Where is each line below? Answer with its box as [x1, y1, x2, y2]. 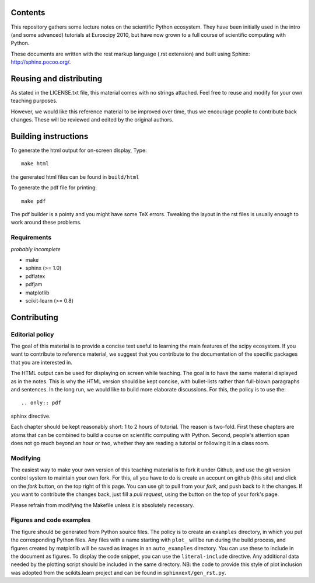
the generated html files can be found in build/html [10, 173, 139, 181]
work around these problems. [10, 219, 82, 226]
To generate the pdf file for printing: [10, 184, 97, 191]
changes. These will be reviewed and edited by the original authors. [10, 116, 174, 123]
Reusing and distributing [10, 74, 103, 84]
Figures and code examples [10, 516, 91, 524]
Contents [10, 8, 45, 18]
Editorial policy [10, 330, 54, 338]
